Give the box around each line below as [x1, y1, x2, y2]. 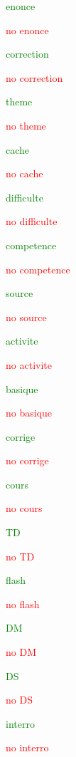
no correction [6, 70, 63, 85]
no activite [6, 357, 52, 372]
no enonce [6, 22, 49, 37]
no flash [6, 596, 40, 611]
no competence [6, 261, 70, 276]
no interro [6, 740, 49, 755]
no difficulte [6, 214, 58, 229]
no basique [6, 405, 53, 420]
